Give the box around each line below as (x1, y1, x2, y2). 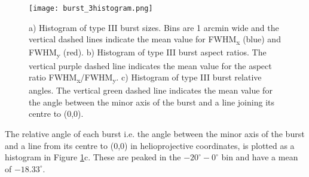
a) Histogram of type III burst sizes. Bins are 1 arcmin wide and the (29, 21, 279, 33)
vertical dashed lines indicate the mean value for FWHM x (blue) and (29, 33, 281, 47)
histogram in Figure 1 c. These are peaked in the (5, 151, 181, 163)
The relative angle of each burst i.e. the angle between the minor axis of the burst (5, 128, 305, 139)
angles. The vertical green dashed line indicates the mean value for (29, 84, 273, 97)
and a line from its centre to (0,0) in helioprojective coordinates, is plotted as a (5, 139, 295, 151)
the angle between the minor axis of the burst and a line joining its (29, 95, 274, 108)
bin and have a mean (221, 151, 298, 163)
